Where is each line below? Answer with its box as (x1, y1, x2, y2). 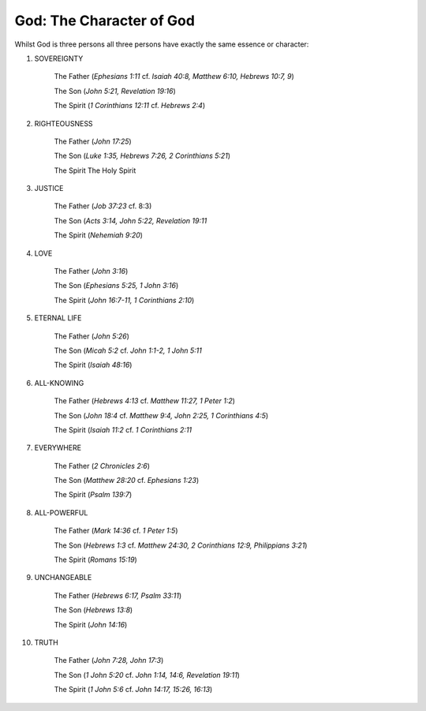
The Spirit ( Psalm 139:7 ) (54, 490, 133, 500)
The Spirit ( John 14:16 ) (54, 619, 128, 629)
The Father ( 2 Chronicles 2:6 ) (54, 461, 150, 470)
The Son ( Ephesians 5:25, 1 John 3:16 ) (54, 281, 179, 290)
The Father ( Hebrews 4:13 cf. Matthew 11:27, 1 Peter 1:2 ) (54, 396, 236, 406)
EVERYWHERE (34, 443, 82, 453)
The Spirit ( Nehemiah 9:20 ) (54, 230, 144, 240)
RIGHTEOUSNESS (34, 118, 94, 128)
